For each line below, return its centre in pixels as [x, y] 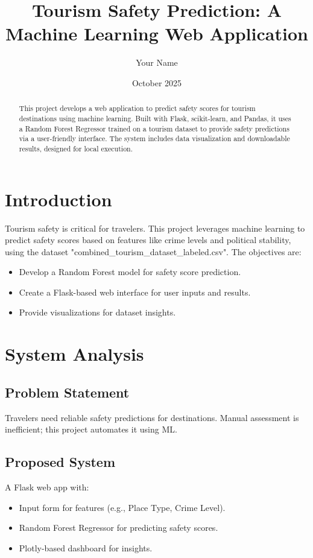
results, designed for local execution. [76, 148]
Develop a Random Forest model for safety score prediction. [130, 272]
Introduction [58, 199]
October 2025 [157, 82]
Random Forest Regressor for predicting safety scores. [119, 528]
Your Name [157, 62]
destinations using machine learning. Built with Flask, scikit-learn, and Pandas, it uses [155, 118]
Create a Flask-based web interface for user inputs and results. [135, 292]
